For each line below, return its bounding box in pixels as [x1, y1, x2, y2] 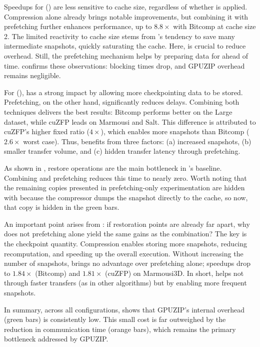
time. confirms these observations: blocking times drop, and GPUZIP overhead [4, 60, 245, 71]
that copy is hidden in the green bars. [4, 202, 119, 212]
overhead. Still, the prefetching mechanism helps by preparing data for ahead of [4, 50, 248, 61]
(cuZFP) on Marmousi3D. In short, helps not [105, 267, 244, 278]
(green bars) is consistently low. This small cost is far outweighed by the [4, 314, 226, 324]
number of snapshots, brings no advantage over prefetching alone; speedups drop [4, 258, 251, 268]
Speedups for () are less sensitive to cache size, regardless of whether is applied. [4, 2, 247, 12]
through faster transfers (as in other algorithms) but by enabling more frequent [4, 277, 247, 288]
